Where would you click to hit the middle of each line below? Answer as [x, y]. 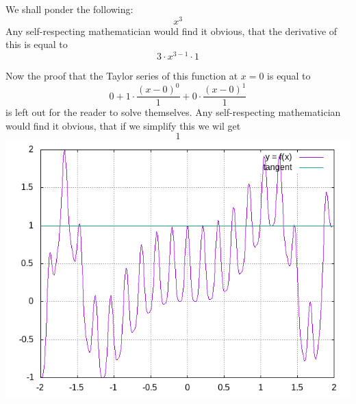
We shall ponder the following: [69, 9]
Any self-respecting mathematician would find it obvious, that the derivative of [171, 31]
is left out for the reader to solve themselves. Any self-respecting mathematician [173, 112]
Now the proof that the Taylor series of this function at [122, 75]
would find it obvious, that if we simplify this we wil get [123, 125]
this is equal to [37, 44]
